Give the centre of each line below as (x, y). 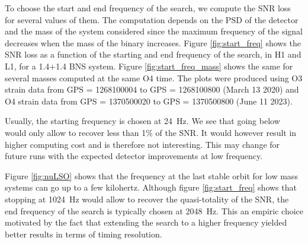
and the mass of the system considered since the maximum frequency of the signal (154, 31)
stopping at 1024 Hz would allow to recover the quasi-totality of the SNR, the (147, 199)
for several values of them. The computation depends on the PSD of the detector (152, 19)
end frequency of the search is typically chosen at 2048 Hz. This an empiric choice (154, 210)
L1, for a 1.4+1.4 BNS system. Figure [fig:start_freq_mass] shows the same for (149, 66)
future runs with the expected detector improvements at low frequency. (134, 156)
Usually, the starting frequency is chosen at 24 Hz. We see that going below (142, 121)
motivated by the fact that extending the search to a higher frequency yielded (146, 222)
